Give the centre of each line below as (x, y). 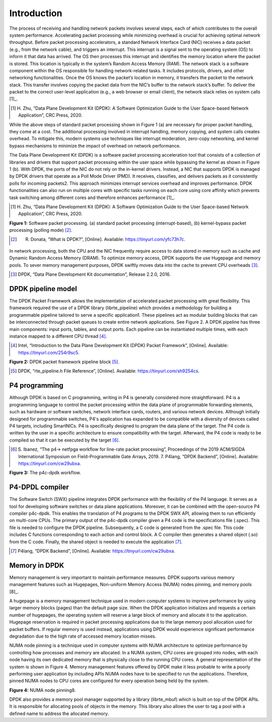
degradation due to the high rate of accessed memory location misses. (83, 636)
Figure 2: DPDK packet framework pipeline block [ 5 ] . (64, 362)
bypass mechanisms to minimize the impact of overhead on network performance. (95, 146)
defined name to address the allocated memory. (59, 713)
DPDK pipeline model (43, 289)
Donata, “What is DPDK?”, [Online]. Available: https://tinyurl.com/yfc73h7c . (108, 239)
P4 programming (37, 386)
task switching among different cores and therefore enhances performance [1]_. (92, 198)
